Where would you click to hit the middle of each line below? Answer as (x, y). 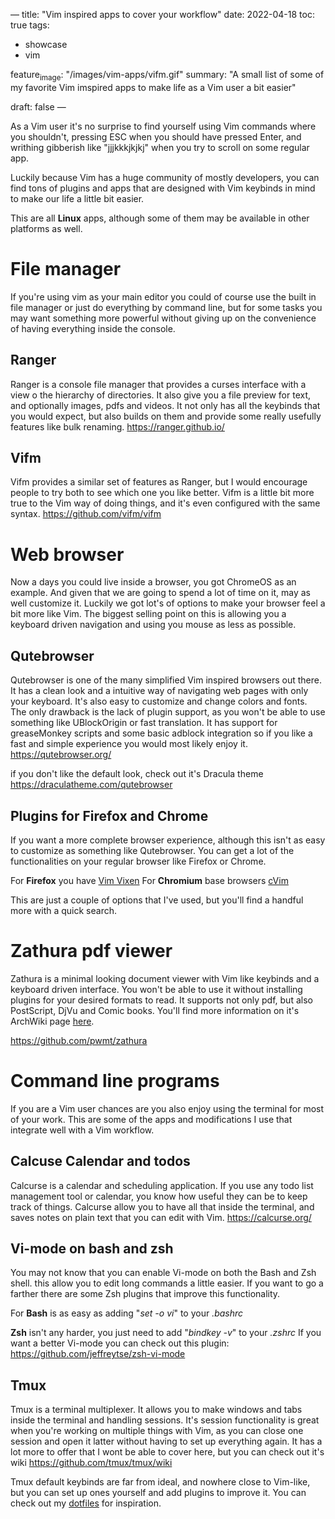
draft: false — (38, 106)
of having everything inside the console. (93, 328)
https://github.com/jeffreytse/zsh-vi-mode (98, 1354)
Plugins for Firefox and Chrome (109, 815)
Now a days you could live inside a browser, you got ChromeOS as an (153, 582)
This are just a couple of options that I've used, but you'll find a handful (157, 900)
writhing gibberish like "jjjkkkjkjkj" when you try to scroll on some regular (160, 147)
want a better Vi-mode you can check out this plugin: (120, 1343)
